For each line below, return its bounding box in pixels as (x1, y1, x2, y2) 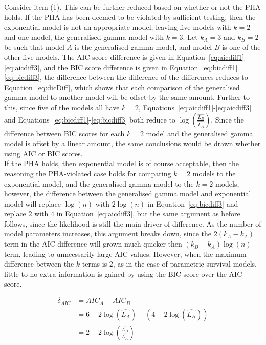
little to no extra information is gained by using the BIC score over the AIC (4, 268, 242, 279)
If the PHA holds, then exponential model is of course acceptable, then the (4, 158, 239, 169)
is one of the (222, 42, 261, 52)
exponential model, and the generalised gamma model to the (4, 178, 194, 189)
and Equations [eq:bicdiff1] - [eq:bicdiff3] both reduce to (4, 114, 175, 125)
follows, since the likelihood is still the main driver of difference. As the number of (4, 218, 261, 229)
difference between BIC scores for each (4, 128, 125, 138)
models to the (192, 168, 236, 178)
